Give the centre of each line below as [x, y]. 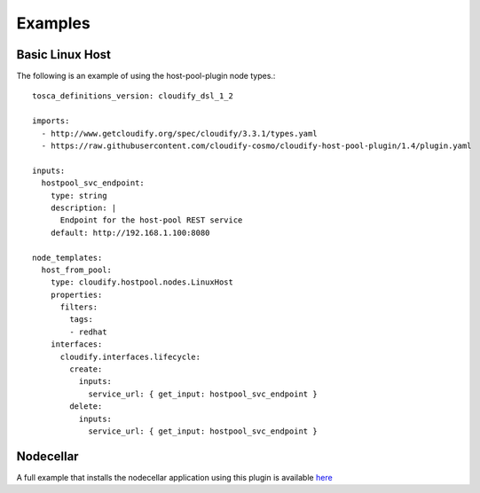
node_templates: [67, 258]
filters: [79, 307]
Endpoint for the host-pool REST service [151, 220]
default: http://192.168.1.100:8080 [130, 232]
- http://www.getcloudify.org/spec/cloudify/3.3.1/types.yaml [180, 133]
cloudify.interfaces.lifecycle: [130, 356]
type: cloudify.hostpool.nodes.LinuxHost [142, 282]
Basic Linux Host [63, 55]
